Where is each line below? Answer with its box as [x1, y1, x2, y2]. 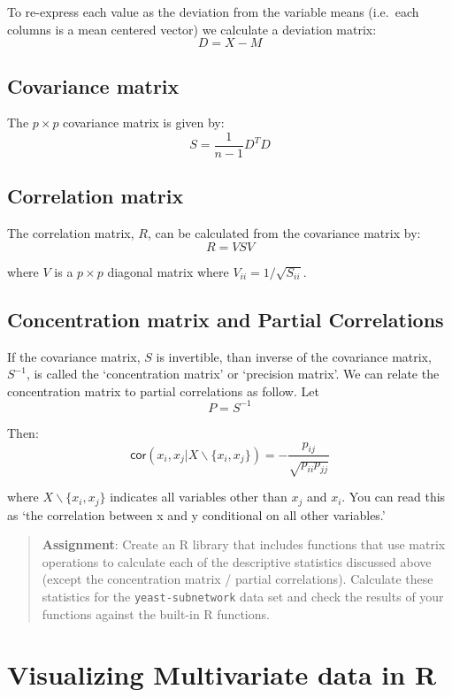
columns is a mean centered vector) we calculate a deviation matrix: [7, 19, 377, 38]
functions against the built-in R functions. [42, 604, 270, 623]
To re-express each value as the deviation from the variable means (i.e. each [7, 3, 419, 20]
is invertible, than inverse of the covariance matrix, [156, 347, 432, 365]
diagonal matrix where [107, 262, 229, 280]
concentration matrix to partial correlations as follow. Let [7, 381, 319, 400]
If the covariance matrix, [7, 347, 141, 365]
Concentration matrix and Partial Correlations [7, 305, 444, 333]
